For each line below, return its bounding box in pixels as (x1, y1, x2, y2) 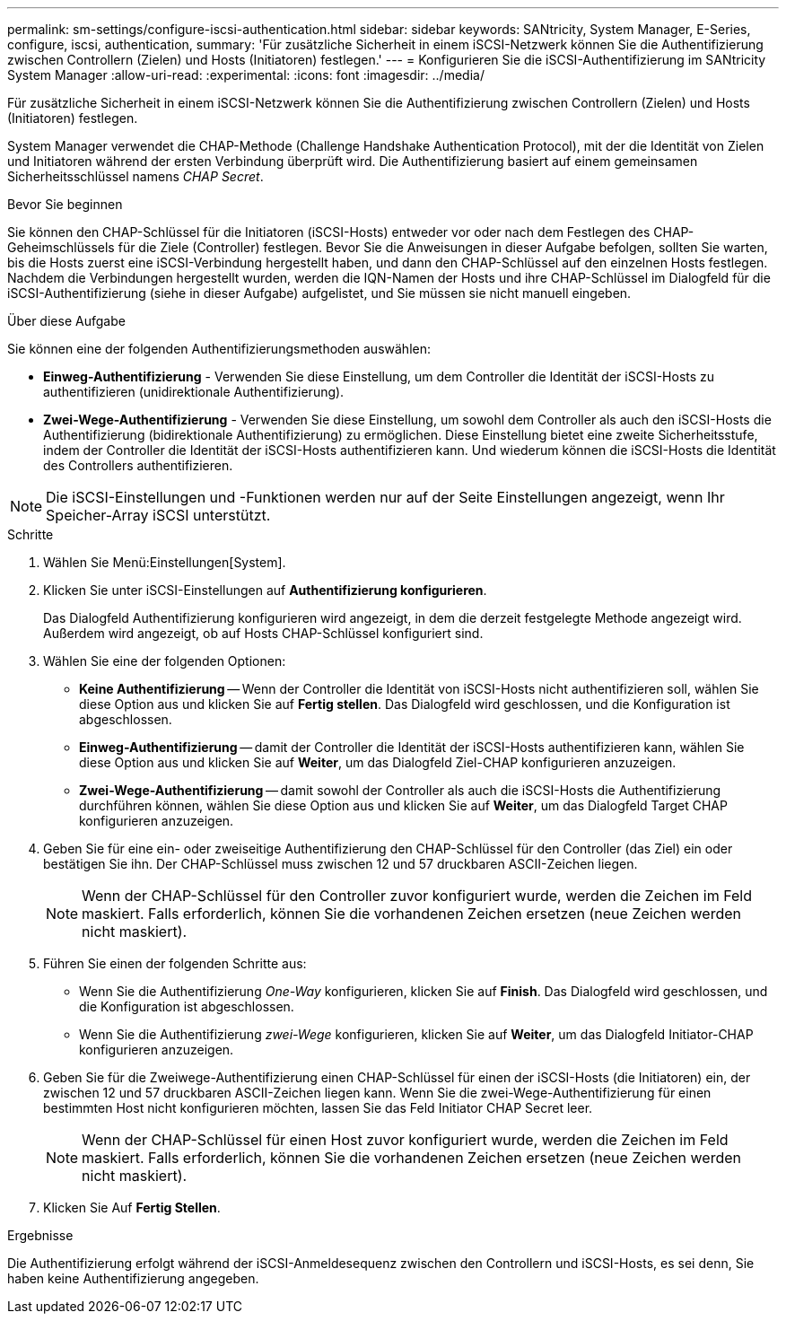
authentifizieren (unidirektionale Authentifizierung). (43, 384, 345, 399)
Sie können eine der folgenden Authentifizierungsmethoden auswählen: (7, 341, 431, 356)
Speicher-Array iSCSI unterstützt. (46, 506, 271, 524)
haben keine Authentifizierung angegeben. (7, 1271, 259, 1286)
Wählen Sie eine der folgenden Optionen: (43, 653, 286, 669)
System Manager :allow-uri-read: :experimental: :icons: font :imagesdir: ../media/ (7, 67, 485, 83)
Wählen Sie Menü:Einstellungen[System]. (43, 555, 286, 570)
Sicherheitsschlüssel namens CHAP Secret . (7, 169, 264, 184)
